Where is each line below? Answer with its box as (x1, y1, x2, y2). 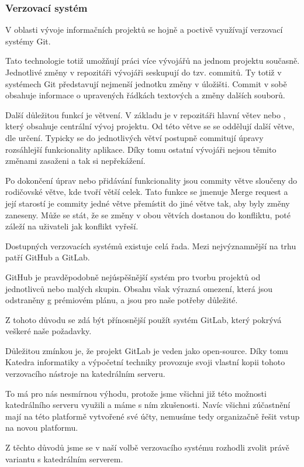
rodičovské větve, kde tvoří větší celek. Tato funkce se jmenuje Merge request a (5, 186, 288, 198)
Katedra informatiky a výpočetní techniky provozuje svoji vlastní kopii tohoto (5, 356, 285, 368)
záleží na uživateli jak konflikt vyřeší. (5, 220, 139, 232)
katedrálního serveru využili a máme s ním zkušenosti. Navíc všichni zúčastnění (5, 399, 291, 411)
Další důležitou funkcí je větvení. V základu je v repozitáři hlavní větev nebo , (5, 108, 286, 121)
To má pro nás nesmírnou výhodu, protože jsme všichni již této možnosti (5, 387, 267, 399)
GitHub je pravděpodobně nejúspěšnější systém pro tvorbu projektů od (5, 270, 261, 283)
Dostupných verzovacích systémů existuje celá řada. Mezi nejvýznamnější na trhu (5, 239, 296, 252)
